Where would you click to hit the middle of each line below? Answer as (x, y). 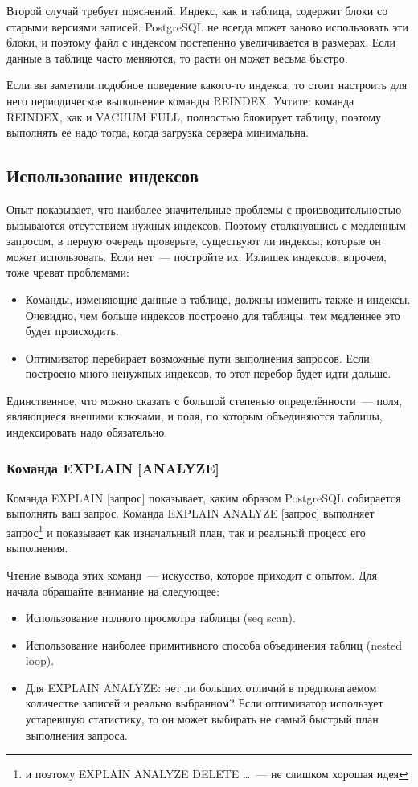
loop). (40, 660)
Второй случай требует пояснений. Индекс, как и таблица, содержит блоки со (197, 10)
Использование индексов (102, 176)
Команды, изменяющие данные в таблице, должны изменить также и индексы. (218, 299)
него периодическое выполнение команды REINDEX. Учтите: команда (180, 100)
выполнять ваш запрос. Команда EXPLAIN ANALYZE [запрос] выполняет (191, 513)
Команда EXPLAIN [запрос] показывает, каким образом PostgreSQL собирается (204, 497)
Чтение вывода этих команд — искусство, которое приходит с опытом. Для (192, 574)
